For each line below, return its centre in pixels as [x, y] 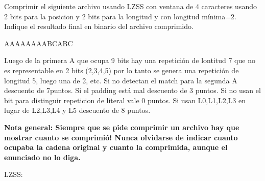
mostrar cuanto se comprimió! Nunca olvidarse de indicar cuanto [121, 137]
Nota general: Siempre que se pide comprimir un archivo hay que [122, 127]
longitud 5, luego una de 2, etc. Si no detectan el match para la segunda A [121, 80]
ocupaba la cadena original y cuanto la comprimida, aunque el [116, 147]
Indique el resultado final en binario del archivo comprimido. [99, 26]
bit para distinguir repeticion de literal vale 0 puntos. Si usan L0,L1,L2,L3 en [125, 100]
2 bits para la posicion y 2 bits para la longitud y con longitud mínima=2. [120, 16]
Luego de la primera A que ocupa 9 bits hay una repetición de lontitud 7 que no [130, 60]
